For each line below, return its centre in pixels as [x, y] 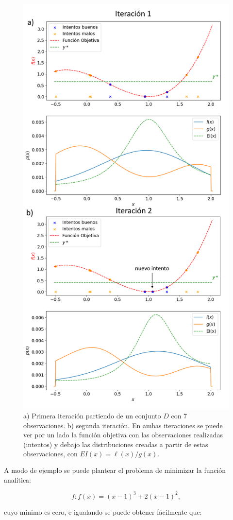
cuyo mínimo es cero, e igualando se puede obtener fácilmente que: [103, 511]
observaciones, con [50, 454]
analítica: [18, 479]
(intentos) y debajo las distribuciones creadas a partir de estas [116, 444]
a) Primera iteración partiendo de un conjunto [92, 415]
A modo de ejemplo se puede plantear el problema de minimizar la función [115, 470]
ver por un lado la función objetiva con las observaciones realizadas [123, 435]
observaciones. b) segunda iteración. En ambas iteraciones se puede [123, 425]
